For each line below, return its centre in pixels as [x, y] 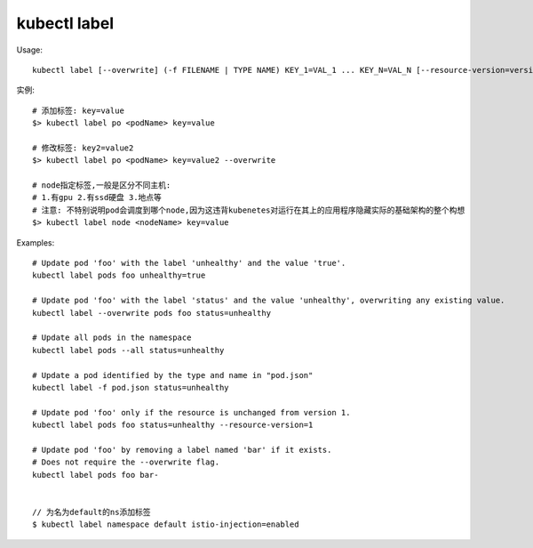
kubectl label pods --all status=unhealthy [128, 350]
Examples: [36, 242]
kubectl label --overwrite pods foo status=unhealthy [151, 313]
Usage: [30, 50]
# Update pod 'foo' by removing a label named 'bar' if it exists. [182, 450]
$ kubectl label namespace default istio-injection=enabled [166, 524]
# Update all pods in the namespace [112, 338]
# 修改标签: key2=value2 [83, 148]
